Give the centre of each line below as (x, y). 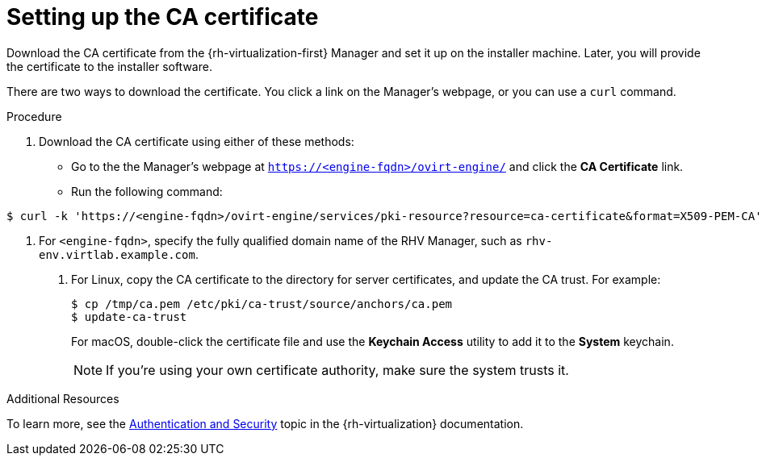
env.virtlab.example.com (117, 254)
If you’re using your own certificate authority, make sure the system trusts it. (337, 370)
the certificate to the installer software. (109, 66)
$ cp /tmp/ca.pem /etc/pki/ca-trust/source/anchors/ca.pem (262, 304)
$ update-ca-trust (129, 316)
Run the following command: (147, 191)
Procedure (34, 116)
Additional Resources (63, 398)
